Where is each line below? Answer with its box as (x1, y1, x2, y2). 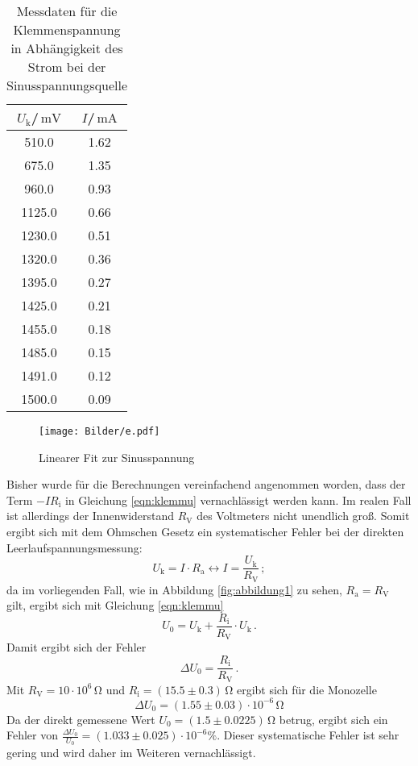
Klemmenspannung (13, 20, 121, 39)
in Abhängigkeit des (10, 39, 123, 57)
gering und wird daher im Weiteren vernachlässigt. (6, 744, 256, 761)
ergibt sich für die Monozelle (236, 681, 377, 697)
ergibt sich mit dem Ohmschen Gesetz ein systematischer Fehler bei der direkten (6, 523, 404, 540)
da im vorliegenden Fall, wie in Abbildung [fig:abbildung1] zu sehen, (6, 581, 342, 597)
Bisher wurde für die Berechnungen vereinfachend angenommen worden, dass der (6, 476, 406, 493)
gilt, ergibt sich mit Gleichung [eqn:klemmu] (6, 597, 224, 614)
